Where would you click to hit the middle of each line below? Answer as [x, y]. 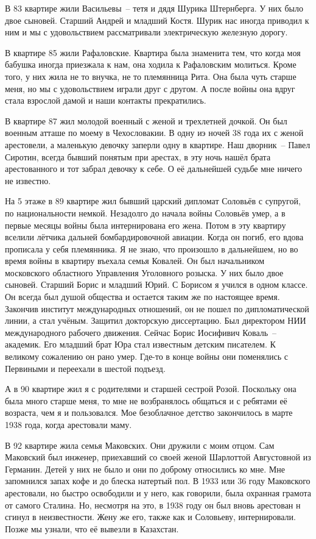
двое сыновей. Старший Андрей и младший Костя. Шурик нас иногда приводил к [157, 20]
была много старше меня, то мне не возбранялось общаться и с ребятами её [146, 400]
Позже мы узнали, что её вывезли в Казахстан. [92, 528]
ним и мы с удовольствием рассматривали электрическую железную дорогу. [146, 32]
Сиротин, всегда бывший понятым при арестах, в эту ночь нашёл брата [138, 156]
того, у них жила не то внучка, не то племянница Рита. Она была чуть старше [151, 76]
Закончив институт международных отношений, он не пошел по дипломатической [157, 308]
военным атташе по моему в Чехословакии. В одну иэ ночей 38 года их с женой [154, 133]
